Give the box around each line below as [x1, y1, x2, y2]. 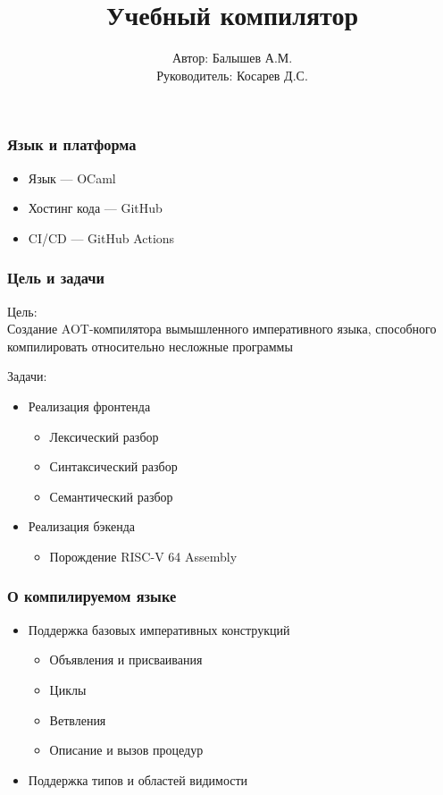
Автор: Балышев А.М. [171, 48, 293, 67]
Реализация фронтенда [28, 396, 151, 415]
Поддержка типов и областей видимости [28, 770, 248, 789]
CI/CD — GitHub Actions [28, 228, 175, 247]
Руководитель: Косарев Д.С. [156, 65, 308, 84]
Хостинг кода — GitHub [28, 199, 163, 217]
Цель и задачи [7, 266, 104, 289]
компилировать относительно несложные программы [7, 336, 293, 355]
